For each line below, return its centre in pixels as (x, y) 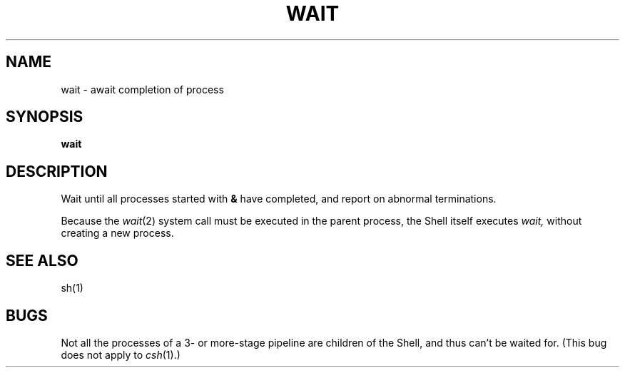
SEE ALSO (42, 260)
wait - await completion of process (142, 89)
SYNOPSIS (45, 117)
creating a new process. (117, 233)
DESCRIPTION (57, 171)
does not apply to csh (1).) (121, 354)
